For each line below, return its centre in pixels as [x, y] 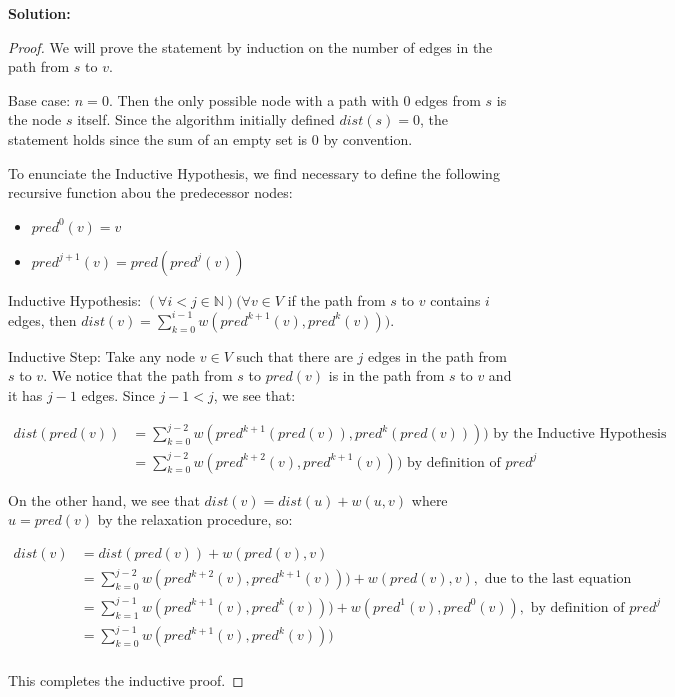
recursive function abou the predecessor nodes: [150, 192]
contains [455, 299]
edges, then [42, 319]
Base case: [39, 99]
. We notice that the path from [138, 375]
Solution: [39, 13]
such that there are [294, 355]
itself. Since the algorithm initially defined [206, 119]
